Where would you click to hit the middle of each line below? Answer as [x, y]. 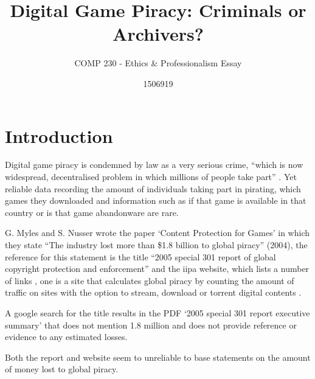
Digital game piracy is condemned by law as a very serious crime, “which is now [154, 165]
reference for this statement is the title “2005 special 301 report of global [140, 256]
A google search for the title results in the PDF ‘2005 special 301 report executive [157, 312]
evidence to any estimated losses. [66, 337]
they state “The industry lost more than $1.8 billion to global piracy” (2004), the [156, 245]
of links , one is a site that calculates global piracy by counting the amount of [150, 280]
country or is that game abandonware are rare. [92, 212]
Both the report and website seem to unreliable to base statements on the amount [158, 357]
